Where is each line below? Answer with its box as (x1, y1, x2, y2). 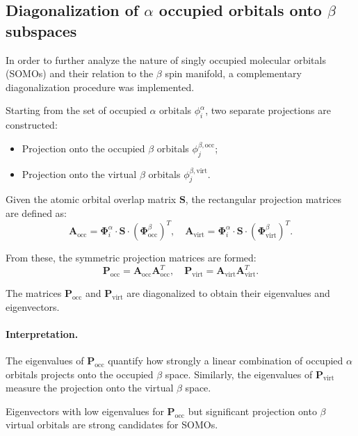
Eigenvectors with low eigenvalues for (6, 403, 164, 418)
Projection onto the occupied (22, 140, 145, 155)
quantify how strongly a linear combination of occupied (108, 353, 343, 367)
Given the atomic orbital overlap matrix (6, 192, 177, 207)
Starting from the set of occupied (6, 103, 147, 118)
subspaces (6, 19, 77, 41)
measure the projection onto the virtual (6, 380, 174, 395)
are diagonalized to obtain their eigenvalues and (127, 285, 330, 300)
